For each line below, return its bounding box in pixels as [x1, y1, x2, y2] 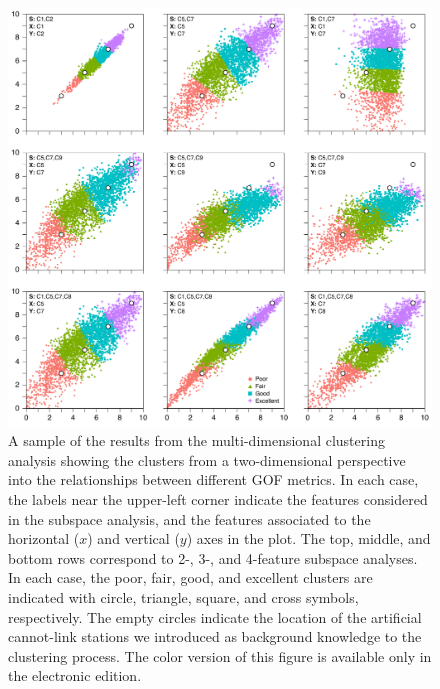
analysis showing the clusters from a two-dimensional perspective [8, 449, 406, 470]
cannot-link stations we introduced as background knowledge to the [8, 626, 422, 647]
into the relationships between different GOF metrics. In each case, [8, 469, 419, 490]
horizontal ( [8, 528, 80, 549]
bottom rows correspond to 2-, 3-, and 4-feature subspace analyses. [8, 547, 418, 568]
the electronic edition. [8, 665, 142, 686]
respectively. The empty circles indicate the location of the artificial [8, 606, 422, 627]
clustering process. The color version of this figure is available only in [8, 645, 432, 666]
